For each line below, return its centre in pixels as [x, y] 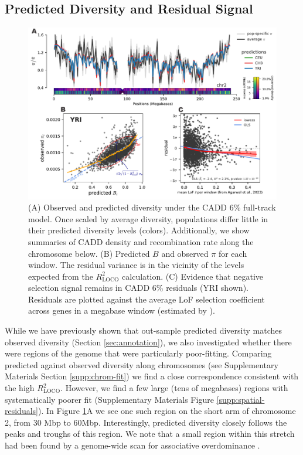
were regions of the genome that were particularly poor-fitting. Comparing [138, 353]
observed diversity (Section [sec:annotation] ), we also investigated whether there [148, 342]
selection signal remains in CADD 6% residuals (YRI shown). [138, 288]
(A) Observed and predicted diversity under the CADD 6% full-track [152, 207]
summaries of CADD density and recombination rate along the [141, 241]
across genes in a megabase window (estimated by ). [122, 310]
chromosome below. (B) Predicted [89, 253]
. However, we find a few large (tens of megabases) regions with [174, 388]
